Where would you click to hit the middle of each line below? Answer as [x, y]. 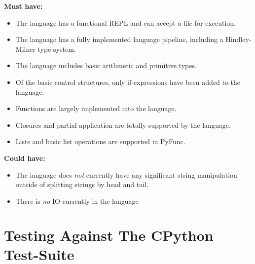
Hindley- [238, 39]
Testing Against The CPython [109, 235]
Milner [25, 49]
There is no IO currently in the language [77, 201]
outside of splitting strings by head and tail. [82, 184]
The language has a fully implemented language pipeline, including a [119, 39]
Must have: [23, 6]
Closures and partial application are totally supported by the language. [123, 125]
